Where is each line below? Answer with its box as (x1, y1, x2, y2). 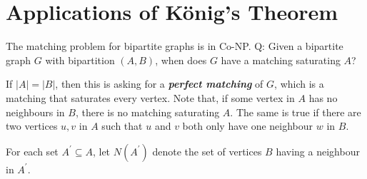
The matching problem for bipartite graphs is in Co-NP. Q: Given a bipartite (6, 39, 343, 53)
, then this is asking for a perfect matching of (55, 76, 263, 91)
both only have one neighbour (182, 118, 313, 133)
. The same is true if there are (230, 104, 361, 119)
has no (308, 90, 338, 105)
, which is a (274, 76, 324, 91)
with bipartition (45, 52, 115, 67)
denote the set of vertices (152, 143, 262, 158)
